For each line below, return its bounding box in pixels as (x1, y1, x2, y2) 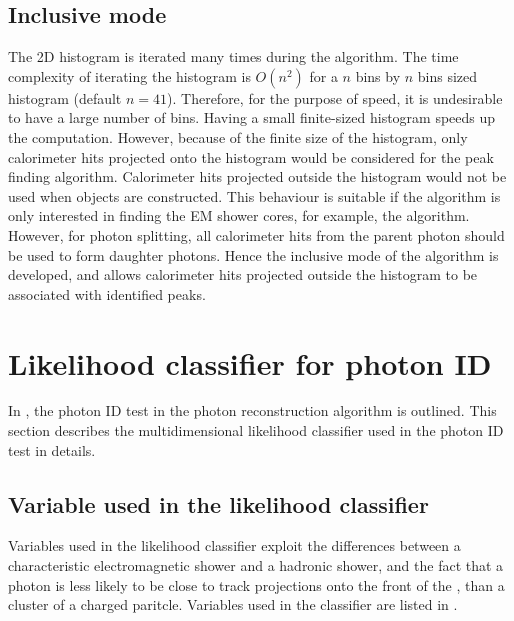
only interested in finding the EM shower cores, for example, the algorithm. (8, 205, 470, 226)
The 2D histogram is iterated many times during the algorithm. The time (8, 46, 459, 67)
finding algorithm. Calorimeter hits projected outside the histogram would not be (8, 166, 507, 187)
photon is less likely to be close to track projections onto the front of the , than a (8, 574, 505, 595)
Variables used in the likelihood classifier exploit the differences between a (8, 535, 461, 556)
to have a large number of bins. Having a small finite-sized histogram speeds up (8, 107, 496, 128)
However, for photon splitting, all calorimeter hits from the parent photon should (8, 224, 505, 245)
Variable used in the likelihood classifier (8, 488, 429, 519)
